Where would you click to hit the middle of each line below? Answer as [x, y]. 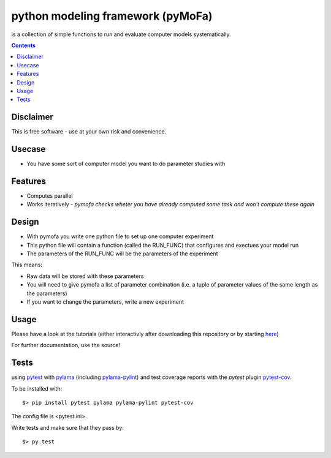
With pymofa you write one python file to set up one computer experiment [120, 236]
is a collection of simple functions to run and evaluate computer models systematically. [121, 34]
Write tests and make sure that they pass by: [67, 427]
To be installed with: [37, 388]
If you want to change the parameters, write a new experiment [105, 302]
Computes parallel [50, 196]
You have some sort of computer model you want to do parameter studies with [126, 164]
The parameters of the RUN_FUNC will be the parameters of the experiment [122, 253]
